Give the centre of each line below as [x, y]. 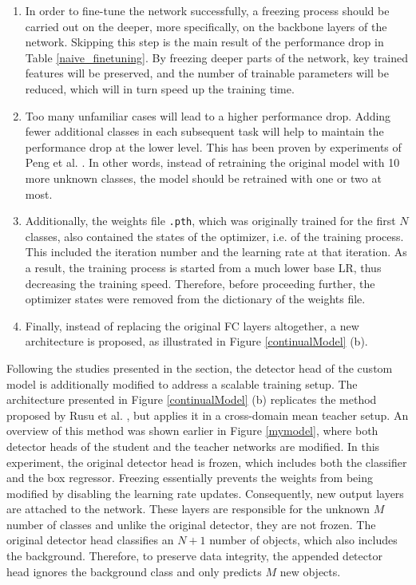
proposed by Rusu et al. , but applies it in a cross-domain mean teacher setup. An [208, 415]
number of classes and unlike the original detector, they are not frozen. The [191, 524]
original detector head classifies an [90, 540]
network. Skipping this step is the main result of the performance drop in [204, 42]
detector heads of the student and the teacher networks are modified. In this [193, 446]
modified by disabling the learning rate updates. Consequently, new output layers [205, 493]
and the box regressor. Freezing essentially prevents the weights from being [190, 478]
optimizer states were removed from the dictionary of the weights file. [195, 299]
